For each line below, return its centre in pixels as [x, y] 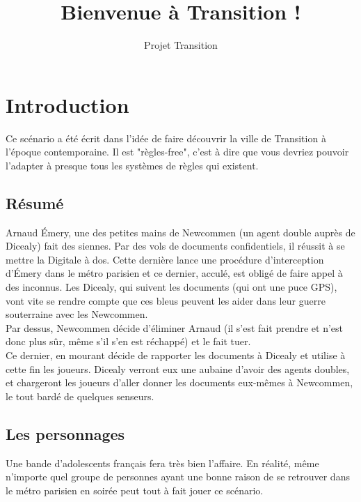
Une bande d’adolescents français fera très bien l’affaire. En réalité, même [162, 463]
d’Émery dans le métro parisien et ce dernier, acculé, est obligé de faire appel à [174, 273]
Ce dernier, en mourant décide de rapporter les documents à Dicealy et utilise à [176, 355]
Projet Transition [181, 45]
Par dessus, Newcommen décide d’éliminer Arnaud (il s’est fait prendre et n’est [174, 327]
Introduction [67, 104]
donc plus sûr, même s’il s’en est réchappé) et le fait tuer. [128, 341]
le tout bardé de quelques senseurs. [80, 396]
